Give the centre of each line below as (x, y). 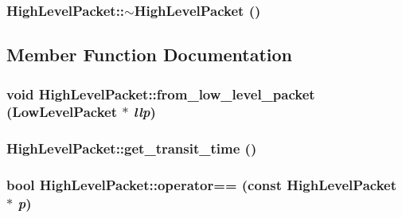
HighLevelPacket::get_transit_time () (132, 148)
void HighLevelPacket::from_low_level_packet (161, 93)
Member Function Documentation (150, 54)
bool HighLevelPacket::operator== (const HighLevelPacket (201, 185)
